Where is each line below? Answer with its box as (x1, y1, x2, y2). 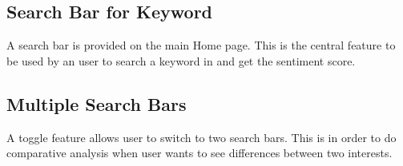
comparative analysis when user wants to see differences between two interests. (6, 144, 393, 161)
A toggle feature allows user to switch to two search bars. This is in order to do (6, 128, 397, 145)
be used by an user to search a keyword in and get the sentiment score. (6, 52, 356, 69)
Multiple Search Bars (6, 91, 187, 116)
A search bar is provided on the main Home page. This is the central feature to (6, 37, 396, 53)
